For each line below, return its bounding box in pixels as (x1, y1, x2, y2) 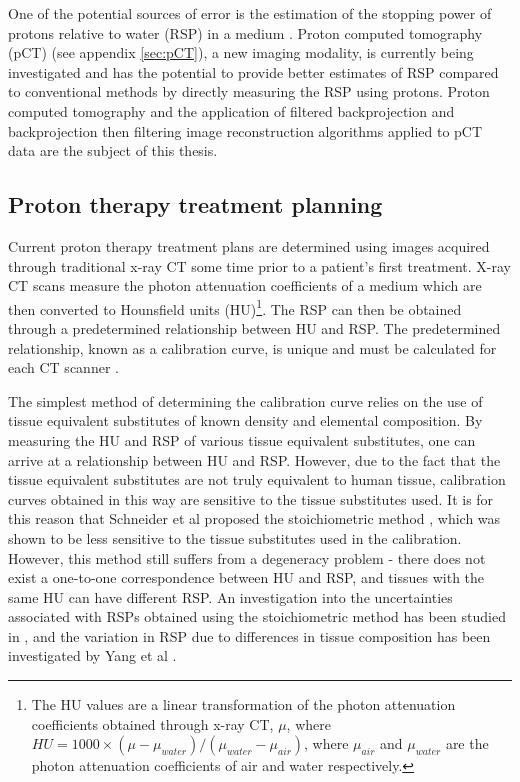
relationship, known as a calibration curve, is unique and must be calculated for (8, 337, 497, 358)
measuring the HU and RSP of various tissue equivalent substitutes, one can (8, 429, 476, 450)
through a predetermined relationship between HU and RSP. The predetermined (8, 317, 501, 338)
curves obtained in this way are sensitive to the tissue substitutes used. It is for (8, 488, 494, 509)
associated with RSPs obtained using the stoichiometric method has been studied (8, 606, 506, 627)
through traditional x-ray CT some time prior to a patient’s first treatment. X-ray (8, 255, 511, 276)
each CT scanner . (8, 357, 119, 378)
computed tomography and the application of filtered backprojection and (8, 100, 455, 121)
